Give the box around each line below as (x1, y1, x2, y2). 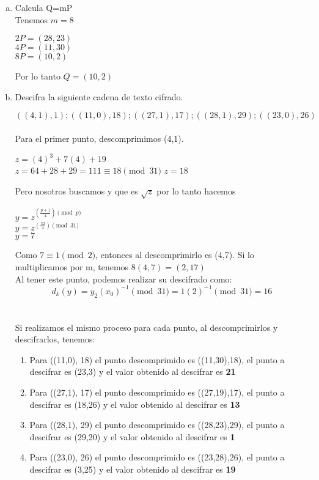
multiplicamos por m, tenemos (15, 260, 129, 273)
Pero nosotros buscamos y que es (15, 184, 138, 197)
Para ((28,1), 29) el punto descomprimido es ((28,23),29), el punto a (29, 418, 285, 431)
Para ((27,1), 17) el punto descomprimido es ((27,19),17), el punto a (29, 386, 285, 399)
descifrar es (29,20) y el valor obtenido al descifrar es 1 (29, 430, 235, 443)
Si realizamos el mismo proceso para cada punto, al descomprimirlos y (15, 320, 278, 333)
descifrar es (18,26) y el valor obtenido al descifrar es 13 (29, 397, 240, 410)
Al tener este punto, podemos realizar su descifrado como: (15, 272, 232, 285)
